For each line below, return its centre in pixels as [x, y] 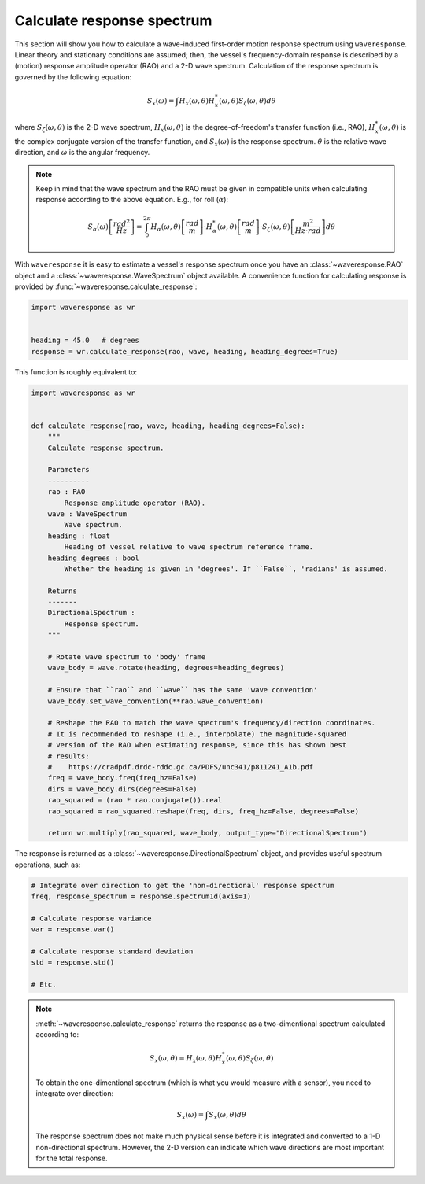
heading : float [79, 536]
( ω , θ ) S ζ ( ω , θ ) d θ [248, 101]
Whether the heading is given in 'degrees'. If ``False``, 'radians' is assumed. [226, 569]
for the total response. [72, 1158]
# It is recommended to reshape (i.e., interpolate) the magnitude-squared [197, 734]
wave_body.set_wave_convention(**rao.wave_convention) [155, 701]
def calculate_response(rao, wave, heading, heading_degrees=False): [168, 426]
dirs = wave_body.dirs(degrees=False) [122, 789]
